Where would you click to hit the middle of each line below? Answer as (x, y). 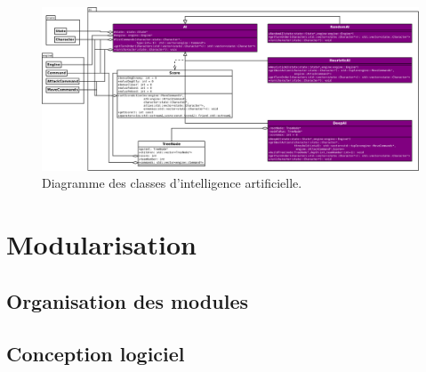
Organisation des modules (127, 300)
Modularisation (101, 244)
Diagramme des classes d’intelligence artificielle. (172, 183)
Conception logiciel (96, 353)
